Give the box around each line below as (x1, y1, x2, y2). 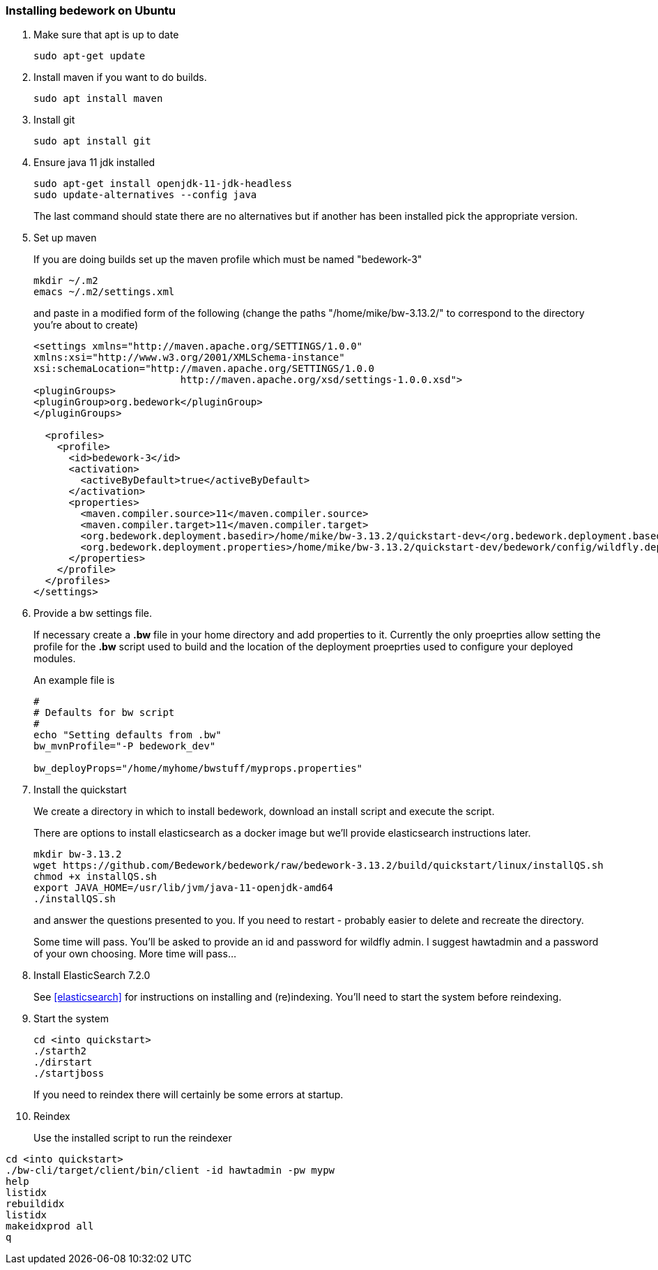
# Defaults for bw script (33, 707, 175, 719)
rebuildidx (6, 1198, 65, 1210)
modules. (33, 652, 76, 665)
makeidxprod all (6, 1220, 94, 1232)
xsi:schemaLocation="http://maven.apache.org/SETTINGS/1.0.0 (33, 363, 374, 375)
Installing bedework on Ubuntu (6, 3, 176, 17)
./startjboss (33, 1068, 105, 1079)
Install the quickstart (33, 784, 127, 796)
